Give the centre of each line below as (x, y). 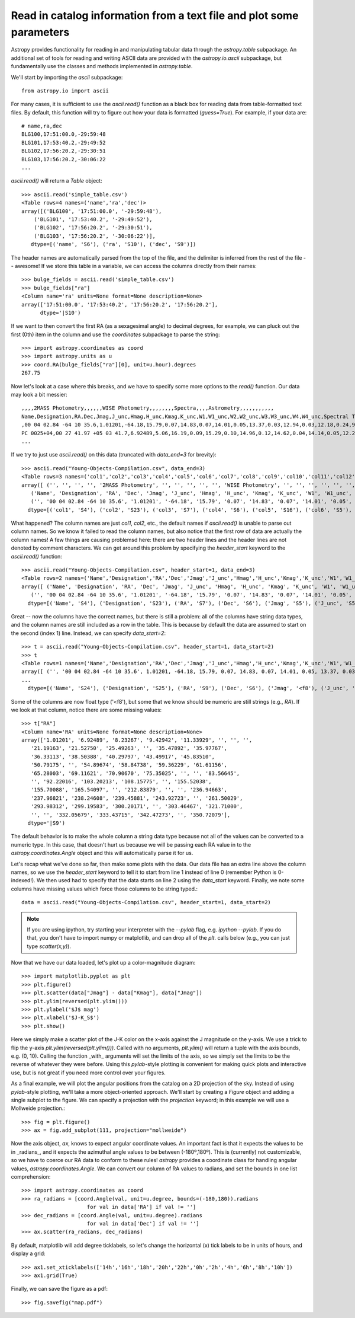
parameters (40, 32)
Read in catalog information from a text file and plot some (155, 15)
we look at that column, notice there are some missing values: (86, 710)
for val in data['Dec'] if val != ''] (143, 1223)
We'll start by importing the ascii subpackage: (67, 77)
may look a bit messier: (39, 395)
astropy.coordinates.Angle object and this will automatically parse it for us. (102, 853)
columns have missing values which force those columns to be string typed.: (104, 889)
